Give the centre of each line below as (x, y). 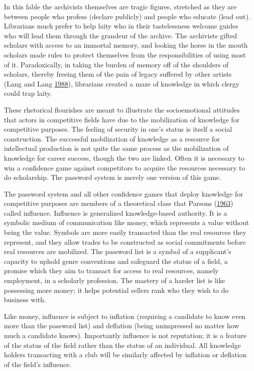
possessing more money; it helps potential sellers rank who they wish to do (116, 290)
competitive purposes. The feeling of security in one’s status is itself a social (118, 129)
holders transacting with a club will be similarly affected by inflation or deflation (125, 355)
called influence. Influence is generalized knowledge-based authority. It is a (115, 213)
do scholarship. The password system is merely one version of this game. (113, 177)
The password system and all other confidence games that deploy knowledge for (124, 193)
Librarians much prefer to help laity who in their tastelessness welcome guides (121, 26)
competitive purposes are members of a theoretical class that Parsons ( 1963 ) (119, 203)
